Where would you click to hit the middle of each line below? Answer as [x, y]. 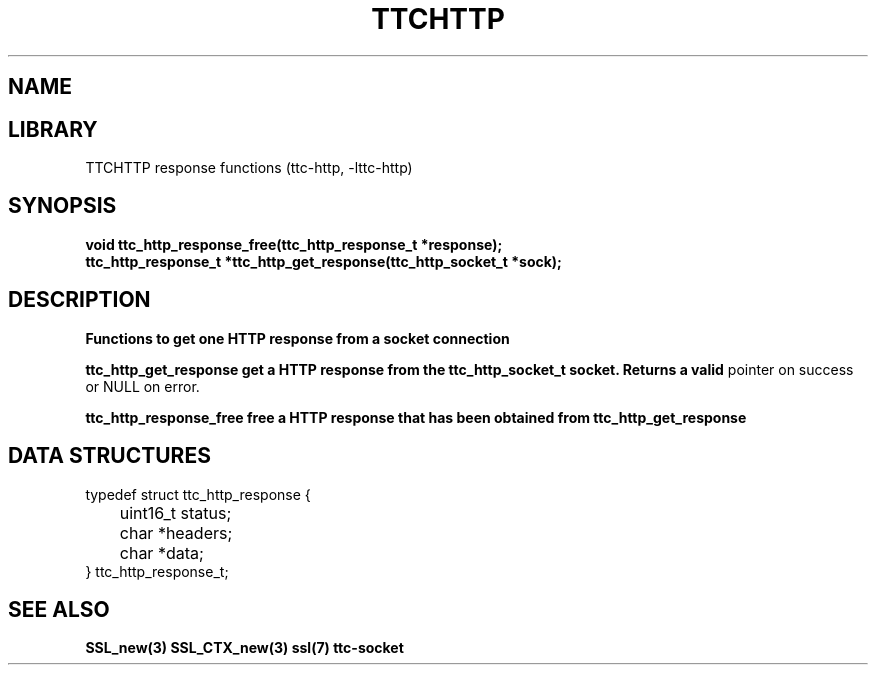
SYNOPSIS [62, 206]
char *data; [161, 552]
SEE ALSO [59, 609]
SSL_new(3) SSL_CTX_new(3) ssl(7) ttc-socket [244, 648]
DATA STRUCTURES [109, 456]
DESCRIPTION [79, 300]
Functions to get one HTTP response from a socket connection [297, 338]
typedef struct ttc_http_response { [198, 494]
